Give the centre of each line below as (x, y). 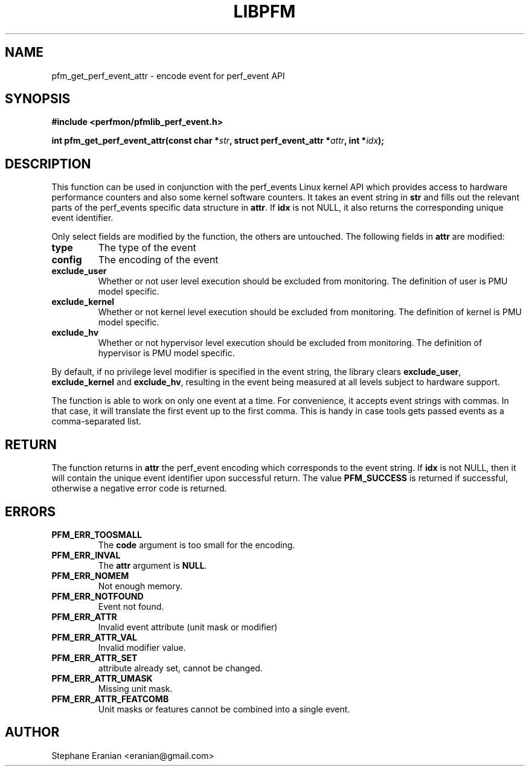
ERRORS (30, 511)
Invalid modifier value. (142, 647)
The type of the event (147, 248)
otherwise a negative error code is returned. (139, 488)
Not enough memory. (140, 586)
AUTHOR (32, 732)
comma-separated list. (96, 421)
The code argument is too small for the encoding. (197, 545)
